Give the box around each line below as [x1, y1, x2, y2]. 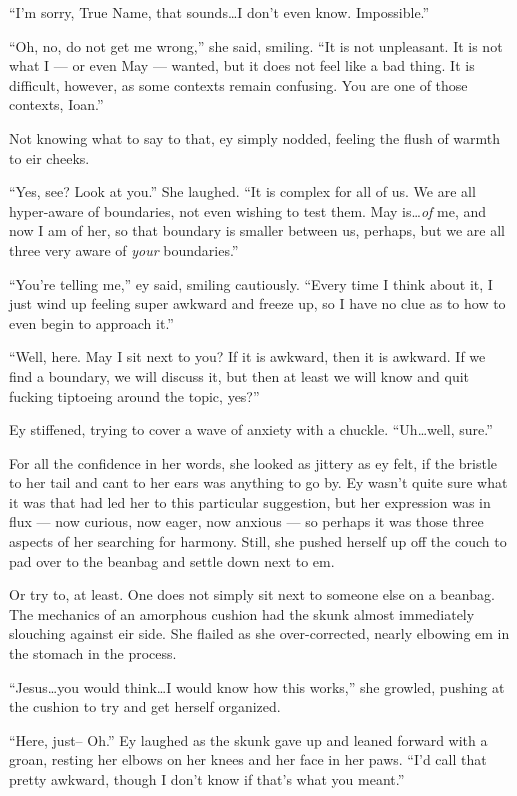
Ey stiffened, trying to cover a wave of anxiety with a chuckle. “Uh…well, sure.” [9, 419, 493, 440]
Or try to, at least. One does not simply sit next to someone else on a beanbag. [9, 584, 495, 605]
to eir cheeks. [9, 147, 90, 168]
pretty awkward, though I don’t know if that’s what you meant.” [9, 769, 405, 789]
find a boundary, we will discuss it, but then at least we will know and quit [9, 365, 470, 386]
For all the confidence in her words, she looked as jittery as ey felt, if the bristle [9, 452, 498, 473]
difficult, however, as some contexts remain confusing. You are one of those [9, 74, 468, 95]
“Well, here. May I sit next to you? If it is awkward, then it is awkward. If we [9, 346, 486, 367]
